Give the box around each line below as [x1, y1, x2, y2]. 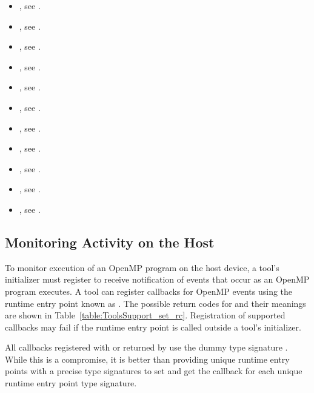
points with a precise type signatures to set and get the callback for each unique [5, 364, 302, 377]
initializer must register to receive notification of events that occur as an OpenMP [5, 273, 310, 286]
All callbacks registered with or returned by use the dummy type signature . [5, 341, 288, 354]
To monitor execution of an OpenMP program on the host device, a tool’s [5, 261, 279, 274]
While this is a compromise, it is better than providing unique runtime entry [5, 352, 290, 365]
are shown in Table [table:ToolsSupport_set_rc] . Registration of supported [5, 309, 286, 321]
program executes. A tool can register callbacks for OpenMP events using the [5, 284, 293, 297]
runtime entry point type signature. [5, 377, 137, 389]
